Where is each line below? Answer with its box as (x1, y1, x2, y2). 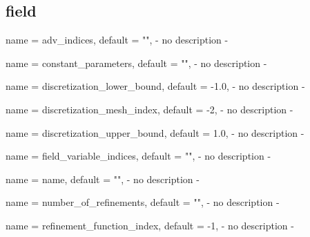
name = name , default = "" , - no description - (6, 171, 200, 186)
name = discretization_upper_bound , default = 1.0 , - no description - (6, 125, 304, 140)
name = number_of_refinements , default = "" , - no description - (6, 195, 280, 209)
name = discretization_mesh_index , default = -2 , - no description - (6, 102, 293, 116)
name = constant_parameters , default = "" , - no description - (6, 55, 267, 70)
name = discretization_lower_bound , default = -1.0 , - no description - (6, 79, 305, 93)
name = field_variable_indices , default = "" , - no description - (6, 149, 271, 163)
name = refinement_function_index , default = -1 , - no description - (6, 218, 294, 232)
